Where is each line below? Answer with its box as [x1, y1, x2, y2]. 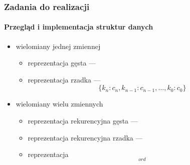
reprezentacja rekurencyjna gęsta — [28, 115, 138, 126]
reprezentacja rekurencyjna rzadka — [28, 132, 143, 142]
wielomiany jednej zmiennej [16, 40, 101, 51]
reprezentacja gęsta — [28, 57, 96, 68]
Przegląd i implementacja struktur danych [4, 21, 153, 32]
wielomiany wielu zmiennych [16, 98, 103, 109]
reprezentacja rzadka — [28, 74, 101, 84]
